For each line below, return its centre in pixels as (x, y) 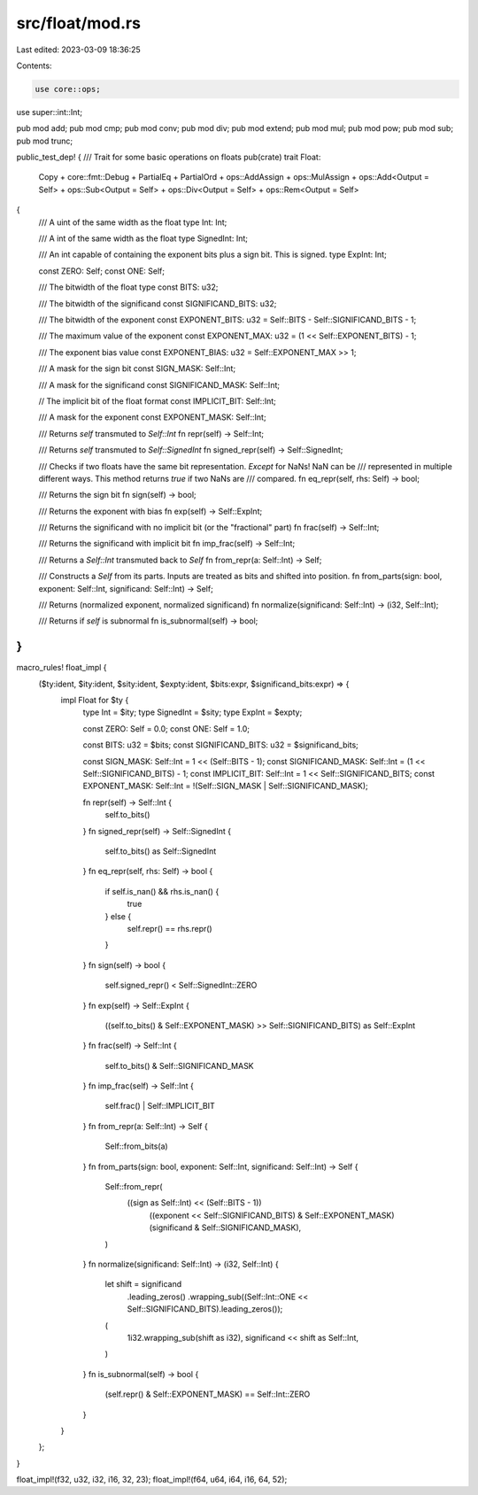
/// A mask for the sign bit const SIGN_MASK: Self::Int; (137, 368)
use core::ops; (68, 89)
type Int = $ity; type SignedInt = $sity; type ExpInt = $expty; (193, 712)
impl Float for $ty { (95, 701)
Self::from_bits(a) (136, 1146)
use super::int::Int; (50, 112)
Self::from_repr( (134, 1187)
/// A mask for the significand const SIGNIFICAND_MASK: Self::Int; (159, 384)
